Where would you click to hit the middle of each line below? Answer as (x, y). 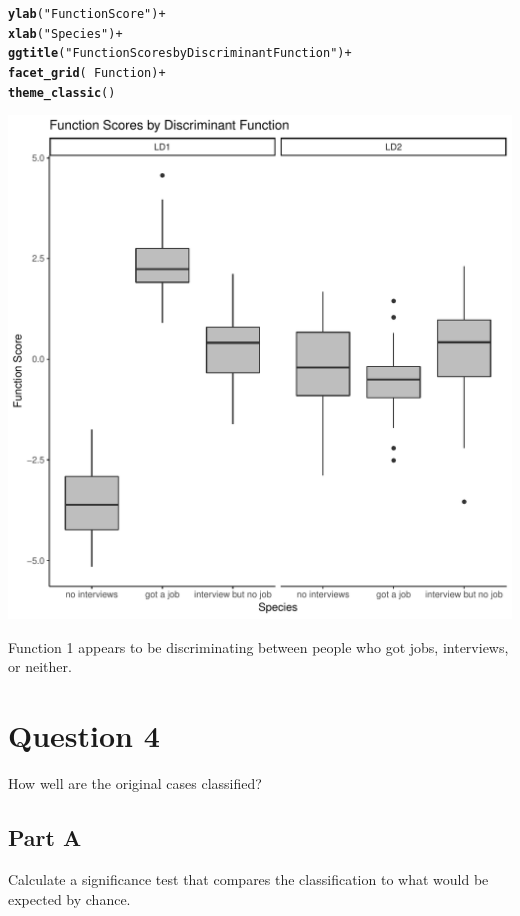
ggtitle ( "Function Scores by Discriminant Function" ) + (180, 53)
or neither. (40, 666)
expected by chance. (69, 898)
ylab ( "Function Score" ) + (87, 14)
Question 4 (84, 735)
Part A (45, 837)
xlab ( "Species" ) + (65, 33)
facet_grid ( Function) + (87, 72)
